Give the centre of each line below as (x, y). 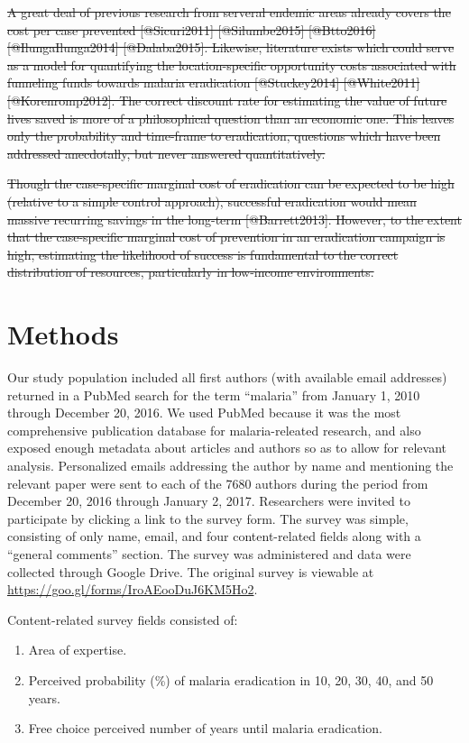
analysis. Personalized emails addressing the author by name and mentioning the (230, 465)
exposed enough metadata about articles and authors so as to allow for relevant (227, 448)
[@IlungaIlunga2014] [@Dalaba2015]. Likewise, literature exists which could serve (231, 47)
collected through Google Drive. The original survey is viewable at (191, 571)
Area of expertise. (78, 650)
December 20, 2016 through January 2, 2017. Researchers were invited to (209, 501)
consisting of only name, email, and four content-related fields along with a (214, 536)
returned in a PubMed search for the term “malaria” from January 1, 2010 (214, 394)
